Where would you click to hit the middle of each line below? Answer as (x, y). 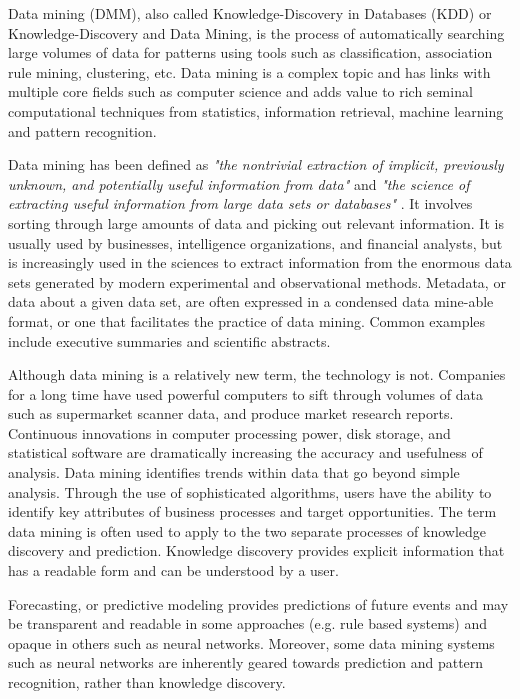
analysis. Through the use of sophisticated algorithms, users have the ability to (250, 491)
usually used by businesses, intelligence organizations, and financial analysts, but (255, 242)
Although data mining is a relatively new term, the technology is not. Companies (257, 374)
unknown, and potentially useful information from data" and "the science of (239, 183)
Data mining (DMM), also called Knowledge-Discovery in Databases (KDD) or (250, 13)
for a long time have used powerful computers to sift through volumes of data (245, 393)
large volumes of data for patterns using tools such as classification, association (250, 52)
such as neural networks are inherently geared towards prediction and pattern (246, 662)
